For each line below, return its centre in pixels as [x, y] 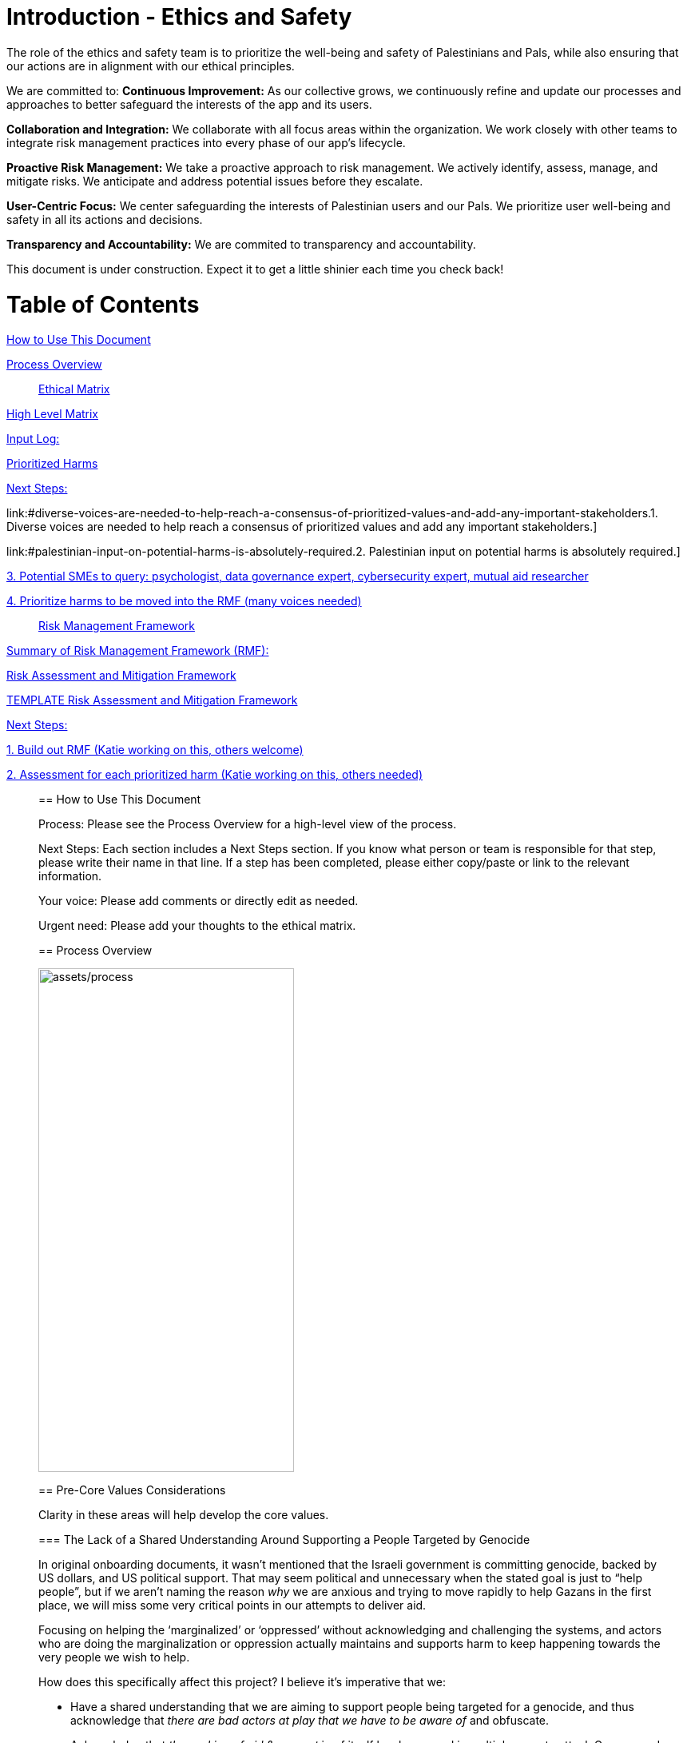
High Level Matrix [53, 414]
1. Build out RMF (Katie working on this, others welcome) [155, 750]
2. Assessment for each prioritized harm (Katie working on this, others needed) [215, 775]
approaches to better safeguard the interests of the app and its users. [189, 104]
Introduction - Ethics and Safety [179, 17]
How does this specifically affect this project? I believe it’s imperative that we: [242, 1682]
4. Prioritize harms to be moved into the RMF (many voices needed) [184, 601]
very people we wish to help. [114, 1657]
